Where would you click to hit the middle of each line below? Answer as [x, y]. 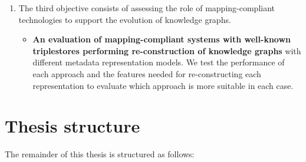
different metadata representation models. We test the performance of [159, 62]
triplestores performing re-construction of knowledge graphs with [167, 50]
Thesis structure [73, 126]
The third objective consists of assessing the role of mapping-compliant [147, 8]
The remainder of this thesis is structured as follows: [100, 154]
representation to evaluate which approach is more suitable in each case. [163, 85]
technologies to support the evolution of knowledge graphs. [125, 19]
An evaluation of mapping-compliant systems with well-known [162, 39]
